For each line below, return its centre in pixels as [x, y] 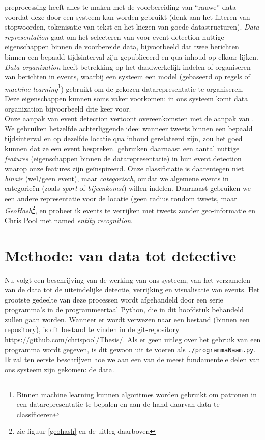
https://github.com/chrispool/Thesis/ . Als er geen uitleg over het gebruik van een [133, 339]
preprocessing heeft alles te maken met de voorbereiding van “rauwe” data [121, 7]
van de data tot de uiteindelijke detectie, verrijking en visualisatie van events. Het [132, 290]
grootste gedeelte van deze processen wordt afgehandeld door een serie [114, 299]
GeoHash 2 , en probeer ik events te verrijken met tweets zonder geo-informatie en [130, 209]
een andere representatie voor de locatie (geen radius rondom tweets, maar [121, 198]
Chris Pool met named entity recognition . [69, 220]
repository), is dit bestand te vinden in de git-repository [92, 329]
